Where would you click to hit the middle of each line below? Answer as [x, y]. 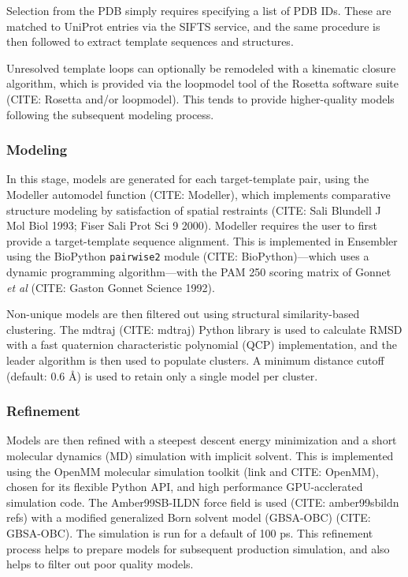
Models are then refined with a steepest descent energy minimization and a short [202, 440]
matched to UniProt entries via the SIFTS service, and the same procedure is [193, 26]
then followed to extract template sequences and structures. [150, 41]
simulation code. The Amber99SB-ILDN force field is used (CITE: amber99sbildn [203, 502]
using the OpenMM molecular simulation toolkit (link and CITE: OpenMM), [193, 471]
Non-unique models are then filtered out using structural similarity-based [183, 314]
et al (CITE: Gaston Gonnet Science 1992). [111, 287]
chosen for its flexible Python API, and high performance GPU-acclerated [185, 487]
